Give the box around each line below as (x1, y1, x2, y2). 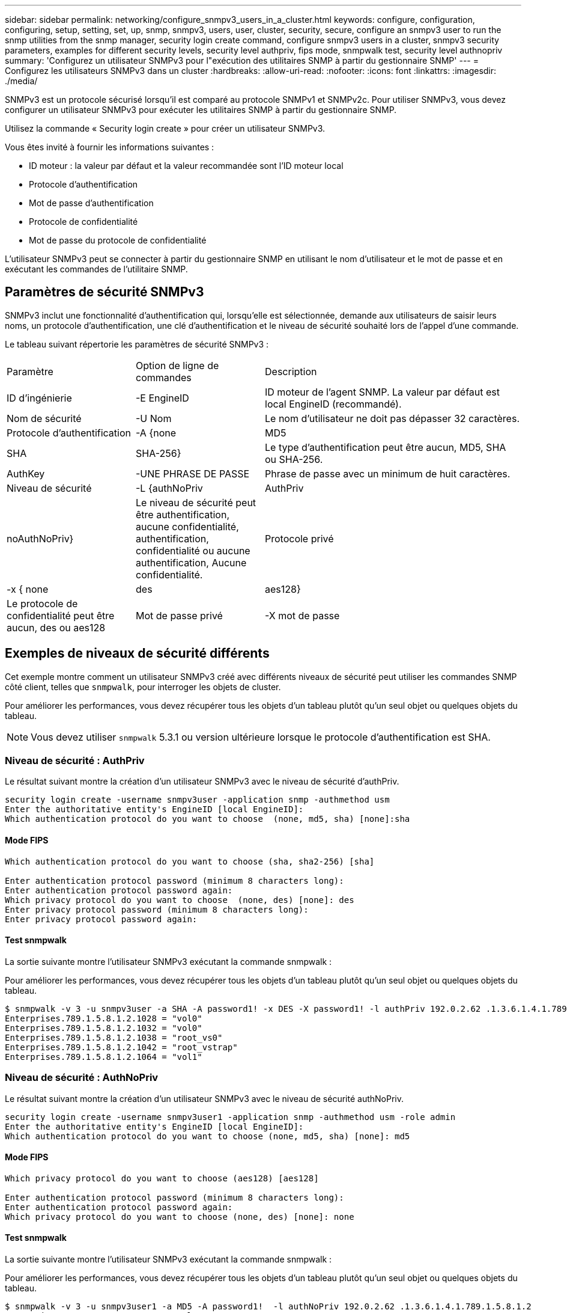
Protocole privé (265, 532, 334, 545)
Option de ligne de (136, 359, 219, 372)
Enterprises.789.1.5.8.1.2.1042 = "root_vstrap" (5, 1042, 238, 1052)
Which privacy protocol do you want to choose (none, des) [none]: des (5, 895, 354, 905)
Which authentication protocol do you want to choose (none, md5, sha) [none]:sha (5, 814, 410, 824)
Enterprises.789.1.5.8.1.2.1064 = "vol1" (5, 1051, 202, 1062)
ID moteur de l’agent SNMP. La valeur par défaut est (265, 385, 500, 398)
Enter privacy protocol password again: (5, 914, 198, 924)
